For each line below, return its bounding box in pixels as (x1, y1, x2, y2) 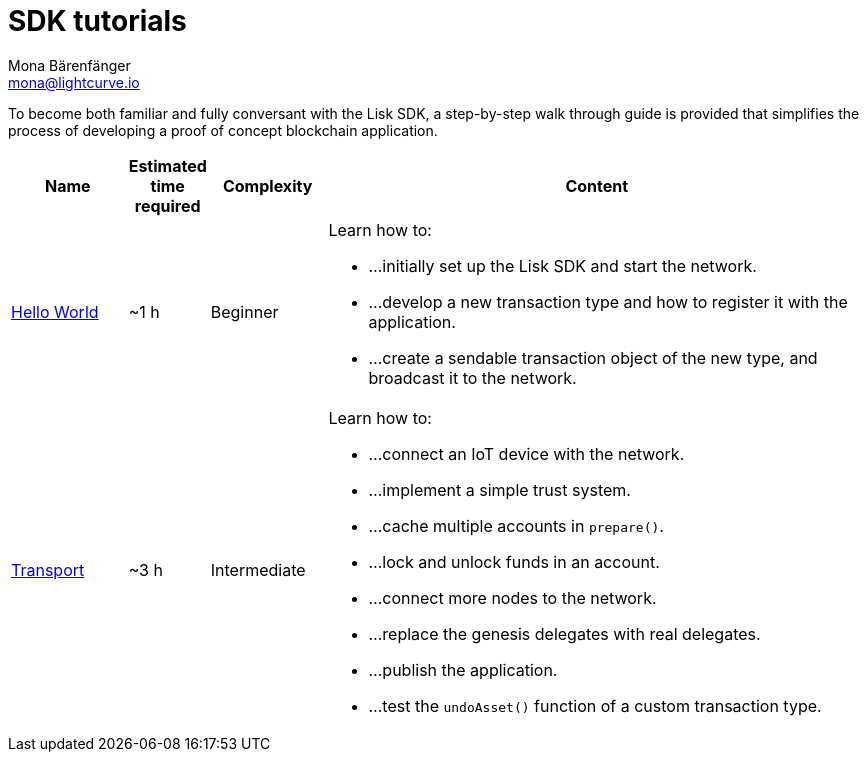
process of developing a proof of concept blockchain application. (8, 121, 438, 139)
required (134, 195, 201, 216)
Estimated (128, 155, 207, 176)
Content (565, 175, 629, 196)
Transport (11, 559, 85, 580)
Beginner (210, 301, 279, 322)
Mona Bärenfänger (8, 56, 131, 74)
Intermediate (210, 559, 306, 580)
